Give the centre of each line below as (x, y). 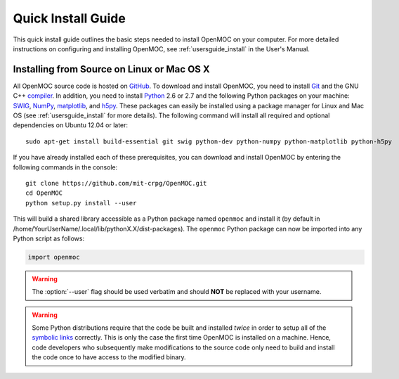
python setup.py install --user (81, 203)
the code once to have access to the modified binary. (109, 357)
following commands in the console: (65, 167)
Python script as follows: (48, 238)
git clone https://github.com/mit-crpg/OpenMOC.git (116, 183)
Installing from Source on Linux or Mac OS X (111, 69)
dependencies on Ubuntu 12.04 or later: (71, 125)
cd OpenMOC (44, 193)
